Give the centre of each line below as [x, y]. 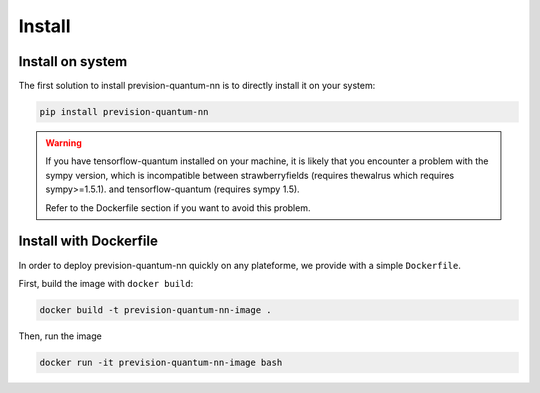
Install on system [73, 61]
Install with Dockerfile [88, 241]
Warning [63, 143]
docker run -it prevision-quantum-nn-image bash [161, 362]
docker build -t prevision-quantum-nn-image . [155, 309]
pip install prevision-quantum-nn [124, 112]
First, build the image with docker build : [106, 283]
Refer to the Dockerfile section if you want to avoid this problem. [178, 207]
